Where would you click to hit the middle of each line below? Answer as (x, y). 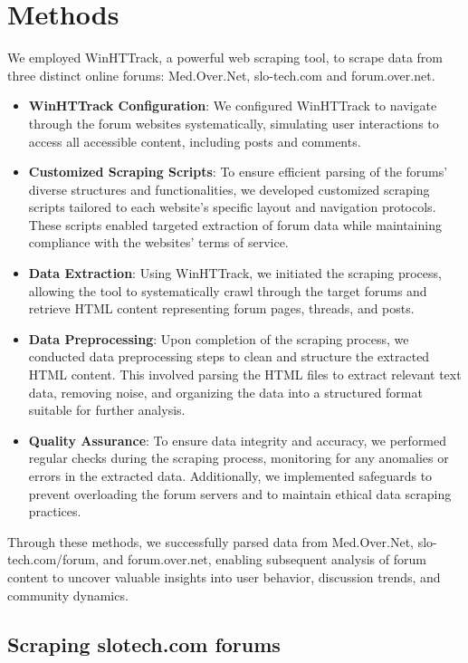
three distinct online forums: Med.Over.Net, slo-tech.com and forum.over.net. (221, 75)
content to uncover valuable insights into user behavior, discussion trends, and (224, 577)
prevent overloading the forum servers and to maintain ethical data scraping (240, 493)
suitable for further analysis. (107, 410)
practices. (55, 511)
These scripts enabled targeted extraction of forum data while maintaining (235, 224)
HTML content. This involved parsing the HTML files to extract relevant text (245, 375)
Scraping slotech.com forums (144, 644)
